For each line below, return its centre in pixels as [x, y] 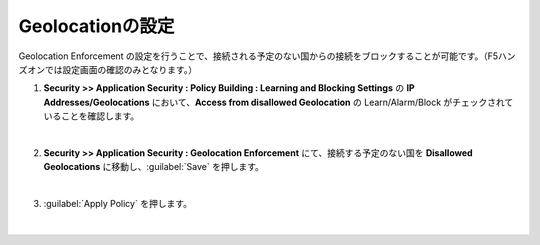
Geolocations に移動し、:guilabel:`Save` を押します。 [153, 167]
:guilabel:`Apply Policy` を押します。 [117, 204]
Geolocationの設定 [96, 26]
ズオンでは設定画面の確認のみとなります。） [108, 69]
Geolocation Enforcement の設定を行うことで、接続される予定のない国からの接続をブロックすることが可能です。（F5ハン [267, 56]
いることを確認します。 [91, 116]
